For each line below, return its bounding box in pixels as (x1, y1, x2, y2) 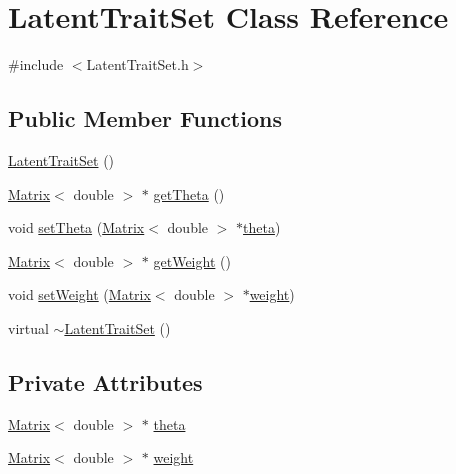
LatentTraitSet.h (86, 54, 189, 75)
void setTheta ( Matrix (8, 217, 145, 238)
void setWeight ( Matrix (8, 284, 151, 305)
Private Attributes (8, 366, 203, 397)
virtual (8, 317, 49, 338)
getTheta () (153, 183, 225, 204)
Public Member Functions (8, 103, 282, 134)
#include (8, 54, 64, 75)
